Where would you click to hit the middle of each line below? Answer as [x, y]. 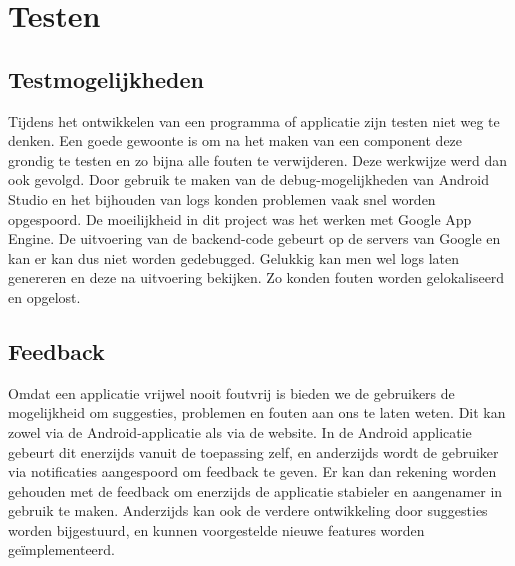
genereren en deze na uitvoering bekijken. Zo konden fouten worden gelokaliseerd [256, 277]
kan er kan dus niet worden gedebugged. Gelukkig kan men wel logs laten [234, 257]
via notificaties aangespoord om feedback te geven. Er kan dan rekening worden [252, 471]
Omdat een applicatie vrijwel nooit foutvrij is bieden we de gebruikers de [231, 392]
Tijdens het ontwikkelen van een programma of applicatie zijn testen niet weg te [254, 120]
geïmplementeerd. [61, 549]
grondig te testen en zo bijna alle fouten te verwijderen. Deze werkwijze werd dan [257, 159]
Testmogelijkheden [106, 78]
